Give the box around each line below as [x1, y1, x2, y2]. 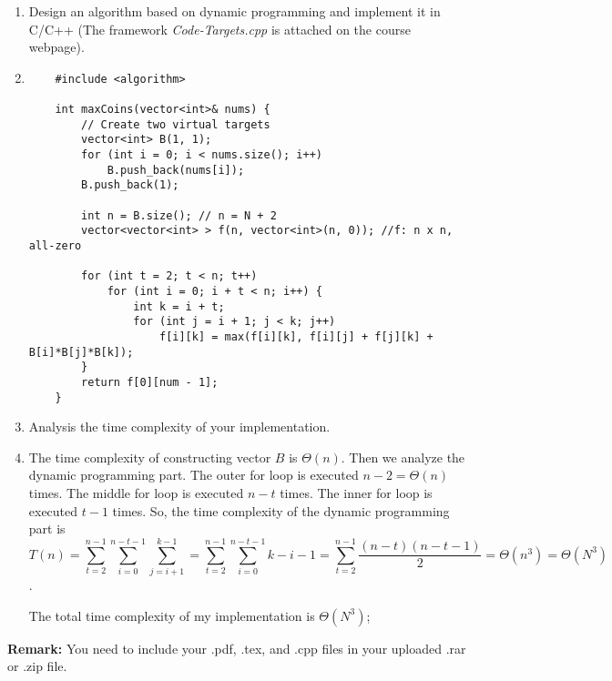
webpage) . [28, 37, 85, 56]
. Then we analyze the [341, 447, 465, 466]
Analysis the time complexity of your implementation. [28, 417, 331, 436]
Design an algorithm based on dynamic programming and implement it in [28, 2, 441, 20]
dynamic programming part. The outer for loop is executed [28, 465, 359, 484]
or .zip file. [7, 656, 67, 676]
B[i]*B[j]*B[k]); [28, 345, 134, 359]
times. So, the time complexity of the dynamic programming [112, 501, 450, 520]
